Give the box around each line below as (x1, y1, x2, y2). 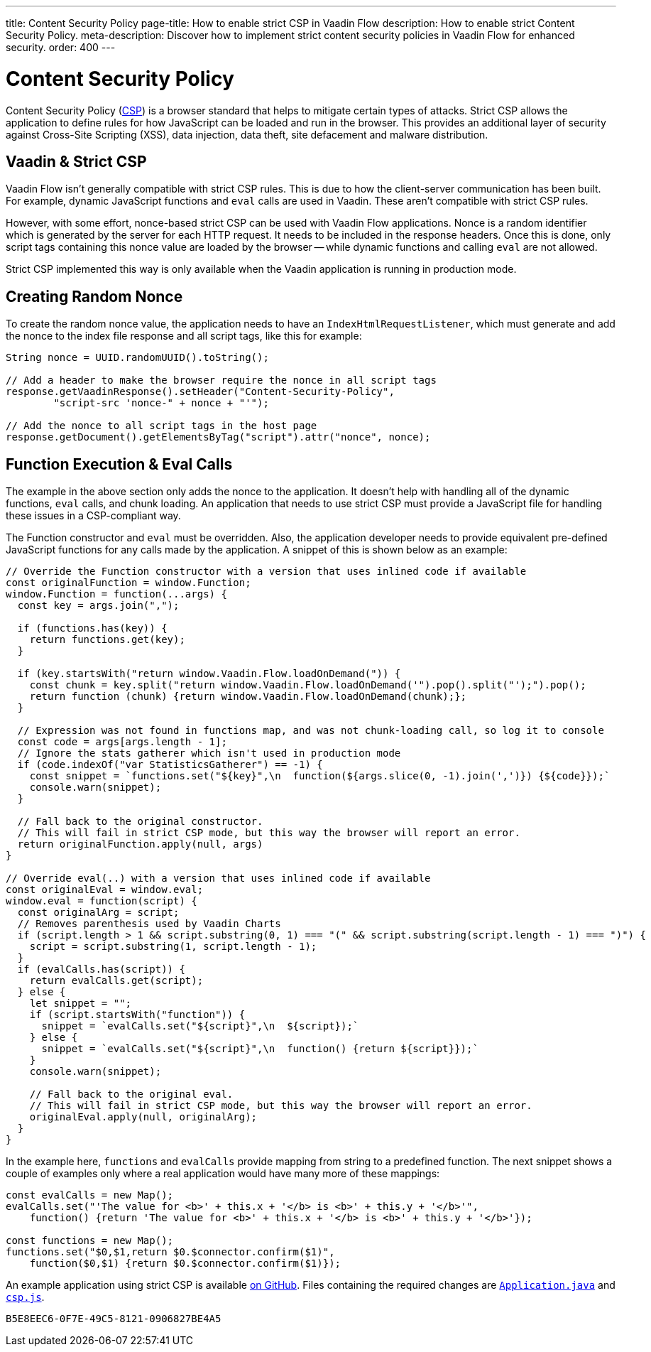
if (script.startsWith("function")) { (29, 1009, 246, 1021)
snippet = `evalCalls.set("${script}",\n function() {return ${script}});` (41, 1043, 478, 1055)
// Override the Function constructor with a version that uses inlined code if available (6, 566, 527, 578)
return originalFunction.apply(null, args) (17, 838, 263, 850)
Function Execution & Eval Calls (6, 455, 233, 473)
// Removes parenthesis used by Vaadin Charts (17, 918, 281, 930)
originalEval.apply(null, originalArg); (29, 1111, 258, 1123)
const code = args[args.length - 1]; (17, 736, 227, 748)
